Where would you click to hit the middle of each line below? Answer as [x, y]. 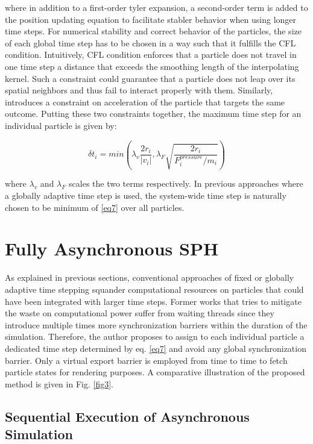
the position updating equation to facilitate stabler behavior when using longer [151, 19]
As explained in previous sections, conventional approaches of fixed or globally [150, 277]
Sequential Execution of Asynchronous [127, 416]
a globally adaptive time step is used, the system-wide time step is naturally [146, 195]
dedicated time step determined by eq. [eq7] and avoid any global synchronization [156, 348]
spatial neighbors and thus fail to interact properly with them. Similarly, [139, 90]
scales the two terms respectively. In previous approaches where [186, 183]
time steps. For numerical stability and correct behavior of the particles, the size [153, 31]
